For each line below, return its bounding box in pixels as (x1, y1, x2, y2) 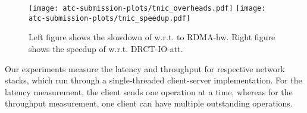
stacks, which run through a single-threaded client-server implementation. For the (5, 74, 302, 86)
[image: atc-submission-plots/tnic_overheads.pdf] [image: (29, 4, 266, 12)
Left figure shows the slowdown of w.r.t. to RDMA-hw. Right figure (29, 31, 275, 43)
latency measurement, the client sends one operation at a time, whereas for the (5, 85, 293, 98)
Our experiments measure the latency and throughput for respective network (5, 62, 285, 75)
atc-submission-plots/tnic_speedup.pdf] (29, 14, 191, 22)
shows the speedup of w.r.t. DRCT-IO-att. (29, 42, 183, 54)
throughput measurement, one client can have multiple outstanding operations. (5, 97, 293, 109)
